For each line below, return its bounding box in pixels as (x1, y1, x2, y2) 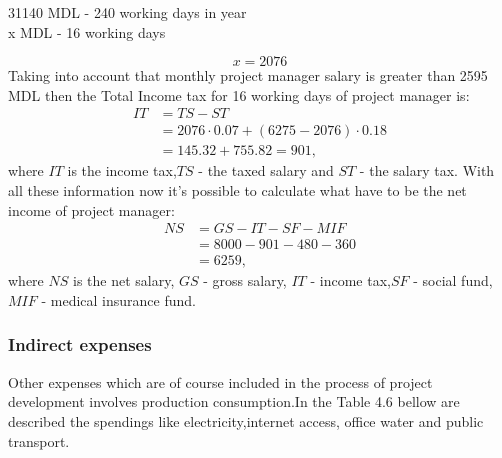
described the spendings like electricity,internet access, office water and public (8, 410, 484, 431)
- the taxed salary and (198, 160, 334, 181)
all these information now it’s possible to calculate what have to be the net (8, 180, 467, 201)
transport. (8, 430, 70, 451)
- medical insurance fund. (41, 289, 196, 310)
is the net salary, (72, 270, 175, 291)
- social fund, (413, 270, 493, 291)
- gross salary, (203, 270, 287, 291)
